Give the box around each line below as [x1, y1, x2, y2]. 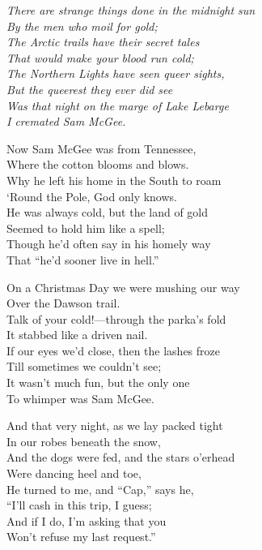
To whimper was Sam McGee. [6, 389, 154, 406]
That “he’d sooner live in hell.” [6, 251, 159, 268]
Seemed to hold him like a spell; [6, 219, 165, 236]
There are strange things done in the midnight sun [6, 2, 256, 18]
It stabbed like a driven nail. [6, 326, 148, 343]
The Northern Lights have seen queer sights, [6, 65, 225, 82]
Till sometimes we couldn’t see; [6, 358, 162, 375]
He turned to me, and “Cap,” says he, [6, 480, 194, 497]
